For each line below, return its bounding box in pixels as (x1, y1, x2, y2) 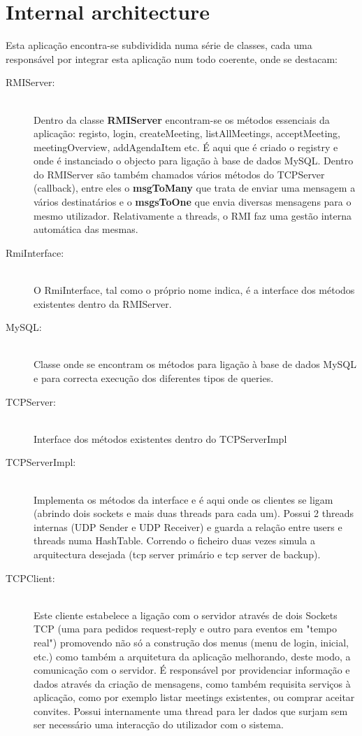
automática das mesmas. (34, 222, 138, 236)
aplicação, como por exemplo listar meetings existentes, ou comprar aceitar (34, 690, 355, 705)
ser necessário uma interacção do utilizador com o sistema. (34, 717, 284, 732)
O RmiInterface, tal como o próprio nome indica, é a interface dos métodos (34, 283, 355, 297)
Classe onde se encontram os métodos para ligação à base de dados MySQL (34, 357, 356, 371)
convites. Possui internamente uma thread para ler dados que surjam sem (34, 703, 348, 718)
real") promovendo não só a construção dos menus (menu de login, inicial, (34, 635, 349, 649)
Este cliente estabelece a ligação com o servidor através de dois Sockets (34, 607, 338, 622)
